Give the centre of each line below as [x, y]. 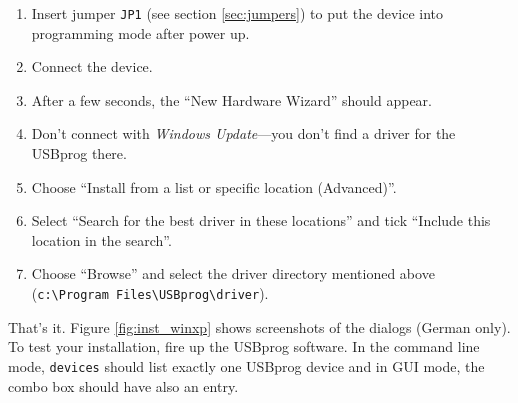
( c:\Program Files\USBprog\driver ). [150, 293]
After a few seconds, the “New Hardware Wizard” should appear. [231, 99]
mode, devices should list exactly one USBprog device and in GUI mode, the [246, 365]
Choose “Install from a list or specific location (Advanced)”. [214, 186]
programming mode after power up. [140, 32]
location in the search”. [101, 239]
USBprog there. [79, 153]
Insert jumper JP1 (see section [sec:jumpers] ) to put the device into [237, 13]
